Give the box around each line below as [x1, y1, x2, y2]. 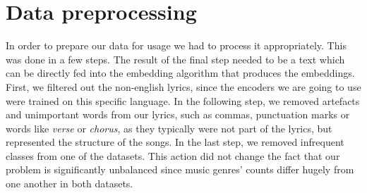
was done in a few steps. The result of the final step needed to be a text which [6, 51, 345, 66]
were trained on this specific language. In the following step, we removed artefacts [6, 93, 360, 108]
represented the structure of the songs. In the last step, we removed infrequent [6, 135, 344, 149]
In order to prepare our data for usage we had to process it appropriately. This [6, 38, 347, 53]
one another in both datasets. [6, 176, 133, 191]
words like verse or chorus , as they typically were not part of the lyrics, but [6, 120, 332, 135]
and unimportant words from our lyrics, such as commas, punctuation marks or [6, 107, 350, 122]
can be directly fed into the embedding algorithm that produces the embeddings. [6, 66, 355, 80]
